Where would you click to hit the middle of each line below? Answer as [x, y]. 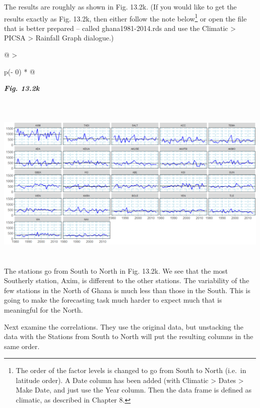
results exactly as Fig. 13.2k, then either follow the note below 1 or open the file [125, 17]
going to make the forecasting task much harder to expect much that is [113, 300]
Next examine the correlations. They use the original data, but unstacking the [124, 326]
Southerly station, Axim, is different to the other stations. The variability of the [127, 280]
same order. [22, 346]
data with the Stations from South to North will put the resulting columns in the [129, 336]
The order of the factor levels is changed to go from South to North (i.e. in [131, 370]
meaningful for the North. [43, 309]
